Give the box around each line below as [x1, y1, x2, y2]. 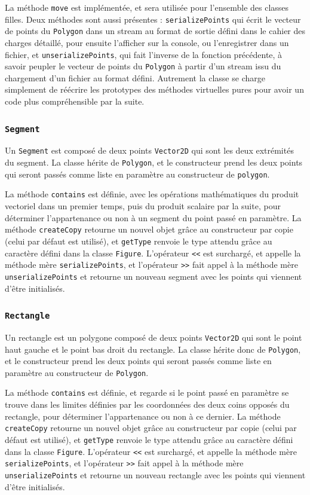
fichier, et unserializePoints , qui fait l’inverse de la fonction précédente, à [5, 48, 283, 60]
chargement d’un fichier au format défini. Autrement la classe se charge [5, 71, 265, 84]
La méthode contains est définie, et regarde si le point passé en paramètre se [5, 386, 289, 399]
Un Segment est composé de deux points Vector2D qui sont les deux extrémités [5, 144, 294, 157]
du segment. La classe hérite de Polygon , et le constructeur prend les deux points [5, 156, 303, 169]
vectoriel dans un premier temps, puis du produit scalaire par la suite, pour [5, 200, 281, 212]
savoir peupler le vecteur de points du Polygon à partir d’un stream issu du [5, 60, 281, 72]
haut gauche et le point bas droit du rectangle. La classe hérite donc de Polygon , [5, 343, 301, 355]
